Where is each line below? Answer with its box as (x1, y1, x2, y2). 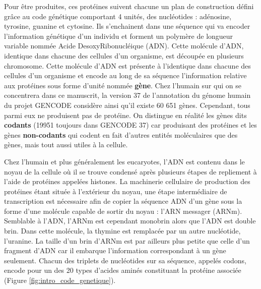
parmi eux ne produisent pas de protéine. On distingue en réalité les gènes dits (4, 109, 247, 120)
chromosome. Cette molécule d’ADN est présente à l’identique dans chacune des (4, 60, 251, 71)
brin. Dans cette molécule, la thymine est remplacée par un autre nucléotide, (4, 225, 241, 236)
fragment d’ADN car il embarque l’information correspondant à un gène (4, 245, 226, 256)
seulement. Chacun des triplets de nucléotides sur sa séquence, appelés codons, (4, 255, 246, 265)
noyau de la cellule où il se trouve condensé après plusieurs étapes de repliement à (4, 166, 257, 177)
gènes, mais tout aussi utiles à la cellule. (4, 139, 128, 150)
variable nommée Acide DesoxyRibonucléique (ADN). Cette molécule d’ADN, (4, 40, 244, 51)
